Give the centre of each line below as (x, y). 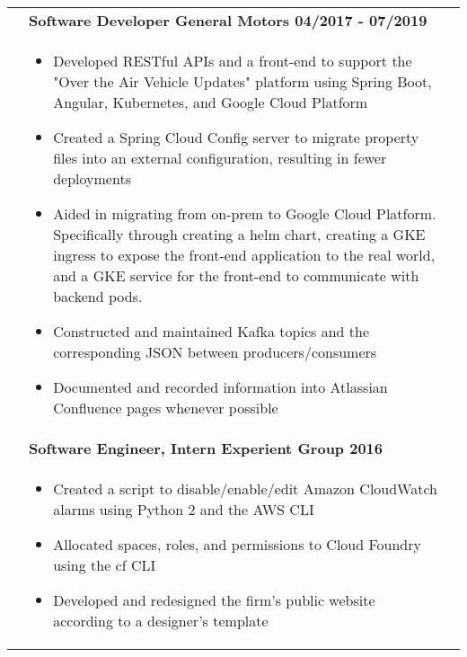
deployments (92, 178)
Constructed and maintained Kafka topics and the (211, 331)
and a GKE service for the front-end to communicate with (236, 275)
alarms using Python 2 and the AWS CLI (184, 509)
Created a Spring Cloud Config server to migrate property (236, 137)
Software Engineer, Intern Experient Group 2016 (206, 448)
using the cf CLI (105, 565)
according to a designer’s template (161, 621)
